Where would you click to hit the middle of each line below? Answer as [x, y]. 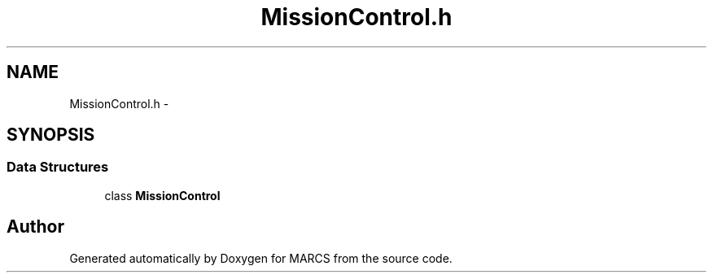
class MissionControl [162, 195]
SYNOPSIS [51, 135]
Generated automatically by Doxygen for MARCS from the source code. [261, 258]
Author [35, 227]
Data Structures [58, 167]
